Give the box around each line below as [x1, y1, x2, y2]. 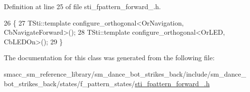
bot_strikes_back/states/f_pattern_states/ [4, 78, 135, 88]
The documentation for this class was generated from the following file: [4, 53, 215, 63]
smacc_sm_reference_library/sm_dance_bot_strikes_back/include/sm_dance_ [4, 68, 246, 79]
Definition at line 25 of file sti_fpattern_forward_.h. [4, 1, 161, 11]
